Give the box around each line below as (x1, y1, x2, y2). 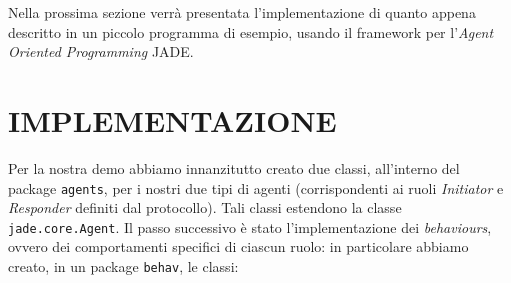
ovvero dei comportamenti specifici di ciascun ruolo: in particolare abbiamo (8, 236, 469, 257)
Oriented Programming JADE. (8, 41, 194, 62)
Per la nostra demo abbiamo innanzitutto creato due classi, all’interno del (8, 157, 460, 178)
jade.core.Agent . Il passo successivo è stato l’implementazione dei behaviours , (8, 216, 492, 237)
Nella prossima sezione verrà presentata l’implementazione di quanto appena (8, 2, 476, 22)
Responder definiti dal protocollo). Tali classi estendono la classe (8, 197, 402, 218)
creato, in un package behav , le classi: (8, 256, 239, 276)
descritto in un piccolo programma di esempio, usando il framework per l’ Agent (8, 21, 494, 42)
